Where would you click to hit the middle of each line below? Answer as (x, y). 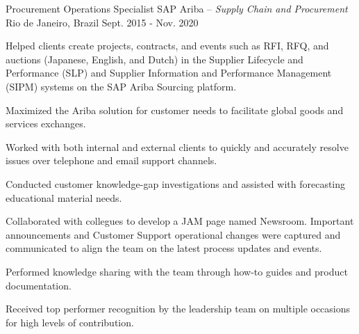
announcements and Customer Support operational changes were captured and (173, 234)
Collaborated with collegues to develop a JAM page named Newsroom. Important (180, 221)
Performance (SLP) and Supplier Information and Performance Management (169, 73)
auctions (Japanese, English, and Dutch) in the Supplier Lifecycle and (155, 59)
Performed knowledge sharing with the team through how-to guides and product (177, 271)
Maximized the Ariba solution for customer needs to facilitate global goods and (175, 110)
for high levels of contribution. (70, 322)
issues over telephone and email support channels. (111, 160)
